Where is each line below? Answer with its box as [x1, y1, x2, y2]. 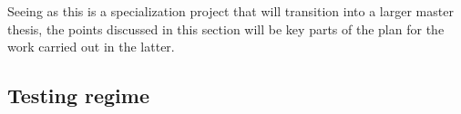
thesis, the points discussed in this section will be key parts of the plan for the [7, 19, 445, 38]
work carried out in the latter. [7, 37, 175, 56]
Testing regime [7, 81, 149, 109]
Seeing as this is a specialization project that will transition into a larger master [7, 2, 454, 20]
